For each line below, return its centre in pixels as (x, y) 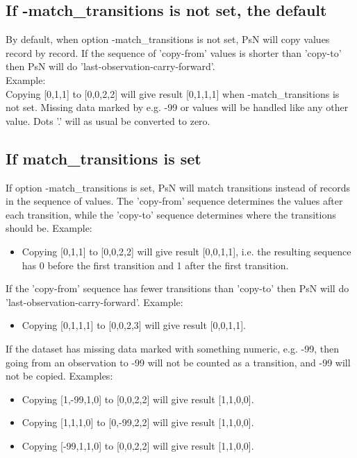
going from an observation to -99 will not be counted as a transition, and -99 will (178, 362)
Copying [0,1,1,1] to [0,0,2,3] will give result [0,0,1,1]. (134, 325)
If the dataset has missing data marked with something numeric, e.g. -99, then (172, 348)
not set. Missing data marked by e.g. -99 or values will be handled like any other (177, 107)
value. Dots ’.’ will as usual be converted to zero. (108, 120)
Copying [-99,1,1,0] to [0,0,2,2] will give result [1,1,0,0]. (138, 445)
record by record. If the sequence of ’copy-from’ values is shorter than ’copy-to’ (174, 52)
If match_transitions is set (103, 158)
